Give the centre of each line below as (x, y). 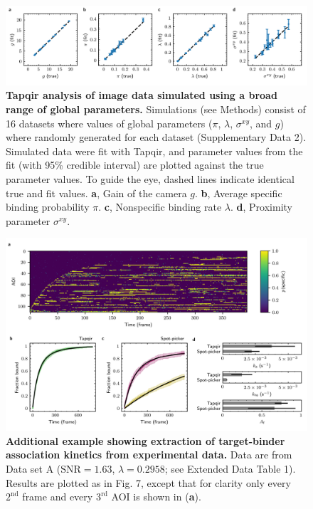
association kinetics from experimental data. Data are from (149, 455)
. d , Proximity (261, 207)
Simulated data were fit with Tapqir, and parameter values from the (154, 151)
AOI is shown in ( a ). (156, 497)
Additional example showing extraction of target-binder (145, 440)
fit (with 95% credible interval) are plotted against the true (135, 165)
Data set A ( (33, 468)
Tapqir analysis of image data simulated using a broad (142, 95)
